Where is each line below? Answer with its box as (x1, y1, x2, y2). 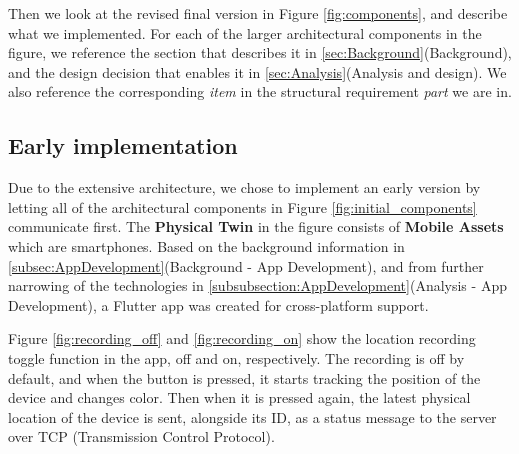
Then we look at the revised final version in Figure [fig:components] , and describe (8, 3, 508, 23)
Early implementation (8, 130, 238, 161)
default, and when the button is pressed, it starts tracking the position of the (8, 367, 481, 388)
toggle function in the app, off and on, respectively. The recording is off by (8, 347, 465, 368)
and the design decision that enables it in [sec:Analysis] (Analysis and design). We (8, 61, 507, 82)
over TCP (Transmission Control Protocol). (8, 426, 275, 447)
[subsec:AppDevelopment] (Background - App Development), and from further (8, 255, 484, 276)
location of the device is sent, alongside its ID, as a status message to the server (8, 406, 497, 427)
